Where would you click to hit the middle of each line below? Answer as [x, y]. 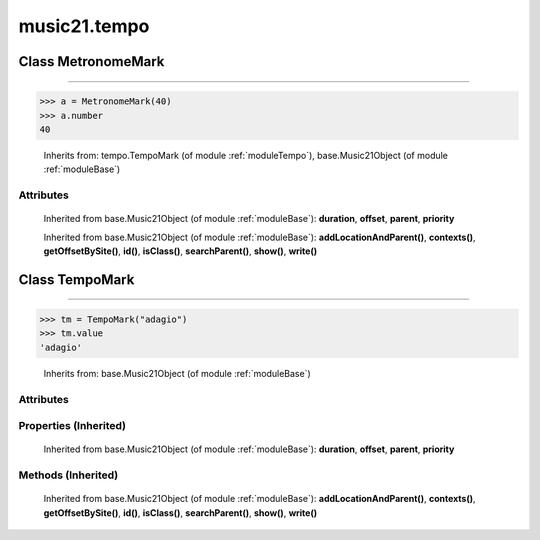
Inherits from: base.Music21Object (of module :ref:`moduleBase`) [177, 373]
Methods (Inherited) [68, 475]
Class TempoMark [76, 279]
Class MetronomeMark [91, 61]
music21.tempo [84, 26]
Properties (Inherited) [72, 426]
